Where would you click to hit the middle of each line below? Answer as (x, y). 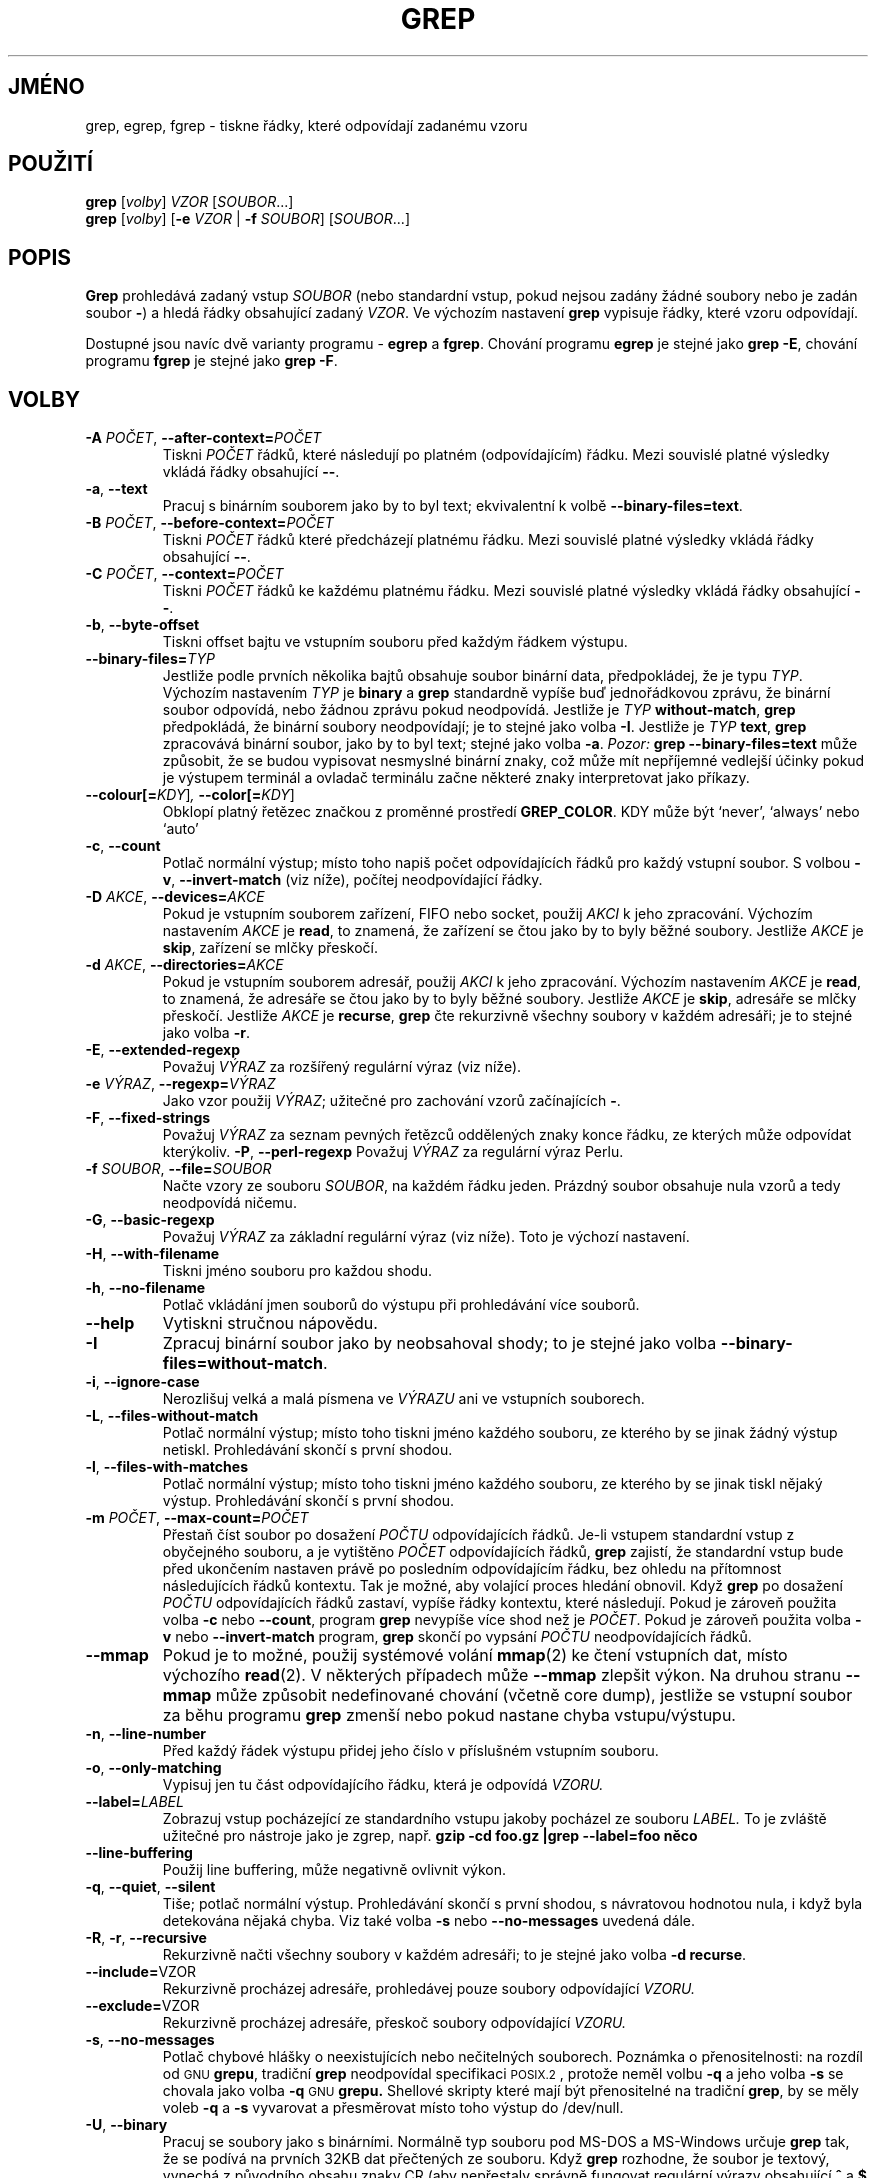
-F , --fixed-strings (148, 1118)
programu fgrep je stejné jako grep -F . (211, 361)
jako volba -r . (206, 1033)
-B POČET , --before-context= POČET (209, 523)
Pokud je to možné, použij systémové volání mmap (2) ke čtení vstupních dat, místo (475, 1655)
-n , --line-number (146, 1734)
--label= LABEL (134, 1802)
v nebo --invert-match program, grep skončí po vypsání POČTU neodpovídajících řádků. (457, 1637)
